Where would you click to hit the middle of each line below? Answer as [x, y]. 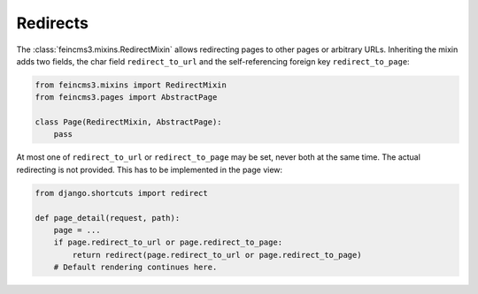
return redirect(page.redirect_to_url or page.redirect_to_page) [217, 255]
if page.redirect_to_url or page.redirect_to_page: [168, 242]
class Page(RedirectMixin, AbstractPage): [128, 122]
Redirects [52, 23]
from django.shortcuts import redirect [121, 193]
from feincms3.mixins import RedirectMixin [131, 85]
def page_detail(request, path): [108, 218]
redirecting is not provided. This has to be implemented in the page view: [150, 170]
